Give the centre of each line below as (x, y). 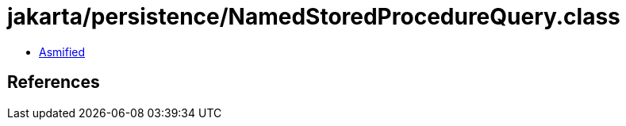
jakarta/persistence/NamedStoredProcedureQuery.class (314, 17)
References (54, 82)
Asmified (62, 52)
